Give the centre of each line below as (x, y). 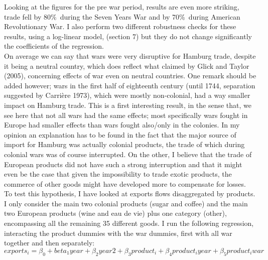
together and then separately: (49, 243)
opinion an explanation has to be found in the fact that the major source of (120, 134)
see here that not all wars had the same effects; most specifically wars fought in (126, 115)
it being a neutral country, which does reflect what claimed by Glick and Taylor (127, 66)
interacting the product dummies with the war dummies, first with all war (118, 233)
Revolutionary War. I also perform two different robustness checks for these (120, 26)
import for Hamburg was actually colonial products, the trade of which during (124, 144)
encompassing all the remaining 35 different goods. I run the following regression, (129, 223)
